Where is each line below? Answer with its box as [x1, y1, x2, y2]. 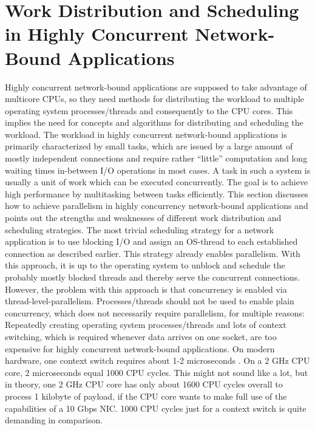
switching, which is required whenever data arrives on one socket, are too [5, 330, 277, 343]
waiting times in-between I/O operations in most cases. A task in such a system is [5, 163, 311, 176]
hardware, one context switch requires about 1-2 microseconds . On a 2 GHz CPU [5, 354, 310, 367]
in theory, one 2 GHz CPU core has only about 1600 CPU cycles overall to [5, 378, 283, 391]
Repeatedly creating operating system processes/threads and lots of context [5, 318, 286, 331]
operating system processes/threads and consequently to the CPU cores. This [5, 104, 293, 117]
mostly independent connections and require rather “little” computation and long [5, 152, 308, 165]
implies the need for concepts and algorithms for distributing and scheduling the [5, 116, 303, 129]
